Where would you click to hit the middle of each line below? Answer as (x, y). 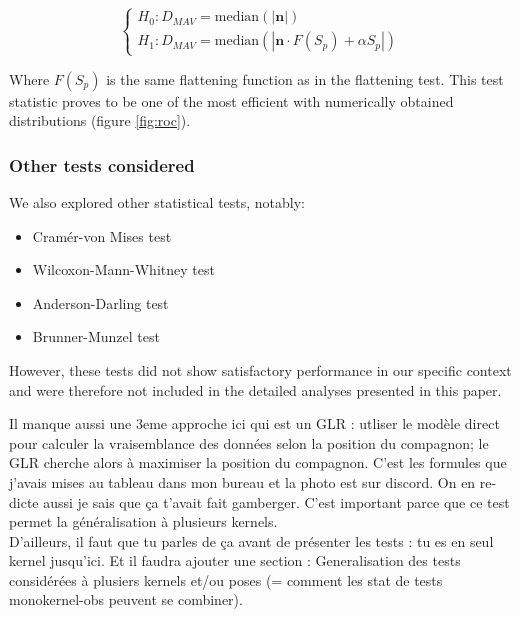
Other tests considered (102, 164)
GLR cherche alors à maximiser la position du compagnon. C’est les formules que (258, 462)
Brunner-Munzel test (96, 336)
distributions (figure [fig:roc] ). (100, 120)
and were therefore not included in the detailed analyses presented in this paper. (255, 389)
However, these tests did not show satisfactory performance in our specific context (260, 369)
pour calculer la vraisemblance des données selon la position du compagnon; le (249, 442)
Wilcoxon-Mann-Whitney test (123, 269)
